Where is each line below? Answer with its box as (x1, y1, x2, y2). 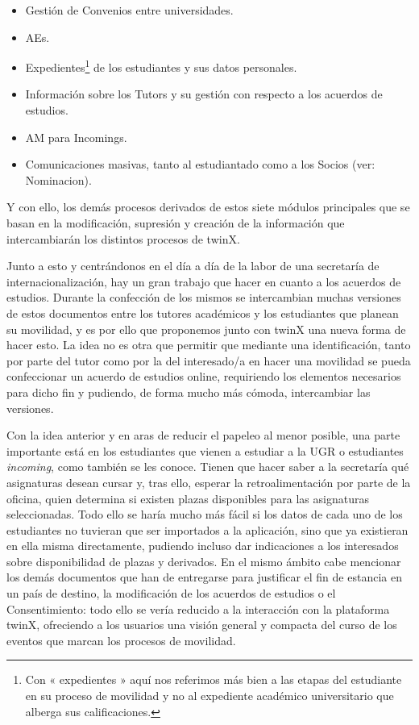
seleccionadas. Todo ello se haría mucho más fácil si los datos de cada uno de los (6, 506, 403, 523)
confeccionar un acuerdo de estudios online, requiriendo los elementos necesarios (6, 368, 401, 385)
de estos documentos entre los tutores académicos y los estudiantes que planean (6, 304, 399, 321)
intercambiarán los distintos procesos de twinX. (6, 230, 240, 247)
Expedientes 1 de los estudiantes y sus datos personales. (25, 56, 297, 75)
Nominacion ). (25, 171, 92, 188)
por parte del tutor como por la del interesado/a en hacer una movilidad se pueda (6, 352, 411, 369)
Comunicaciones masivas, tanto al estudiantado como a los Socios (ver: (25, 156, 375, 173)
